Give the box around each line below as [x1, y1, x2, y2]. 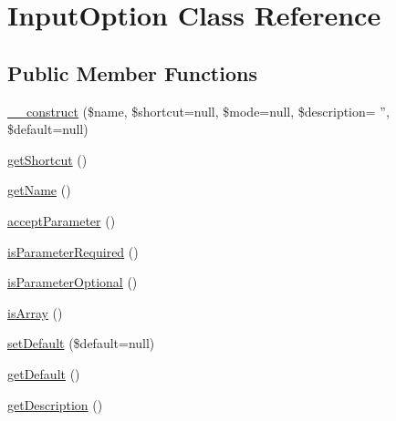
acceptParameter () [7, 210, 116, 230]
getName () [7, 180, 71, 200]
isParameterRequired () [7, 241, 139, 261]
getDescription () [7, 395, 103, 414]
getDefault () [7, 364, 80, 383]
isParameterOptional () [7, 272, 138, 292]
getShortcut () [7, 149, 88, 169]
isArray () [7, 303, 63, 322]
